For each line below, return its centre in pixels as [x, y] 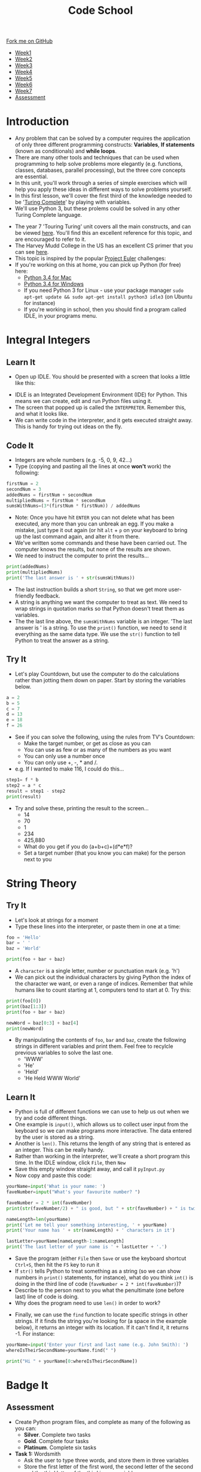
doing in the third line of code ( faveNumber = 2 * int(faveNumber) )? [98, 1284]
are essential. [31, 177]
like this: [25, 383]
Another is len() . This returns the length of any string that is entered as [103, 1143]
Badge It [27, 1385]
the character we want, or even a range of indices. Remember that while [104, 983]
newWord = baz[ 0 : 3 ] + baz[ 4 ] [42, 1023]
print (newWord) [25, 1028]
